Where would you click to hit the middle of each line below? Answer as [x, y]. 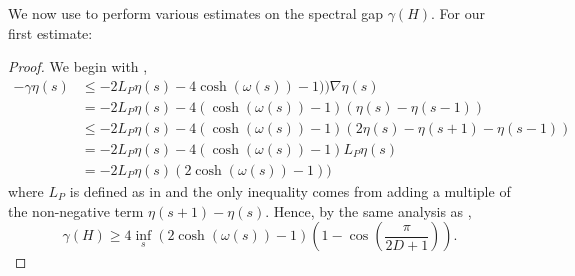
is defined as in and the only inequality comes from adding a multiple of [290, 190]
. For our [458, 13]
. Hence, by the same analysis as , [368, 210]
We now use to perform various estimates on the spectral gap [196, 13]
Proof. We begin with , [78, 66]
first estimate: [50, 32]
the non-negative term [76, 210]
